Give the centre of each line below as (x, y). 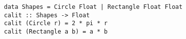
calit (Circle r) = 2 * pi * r (56, 23)
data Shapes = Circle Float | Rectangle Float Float (93, 7)
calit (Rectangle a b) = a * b (56, 31)
